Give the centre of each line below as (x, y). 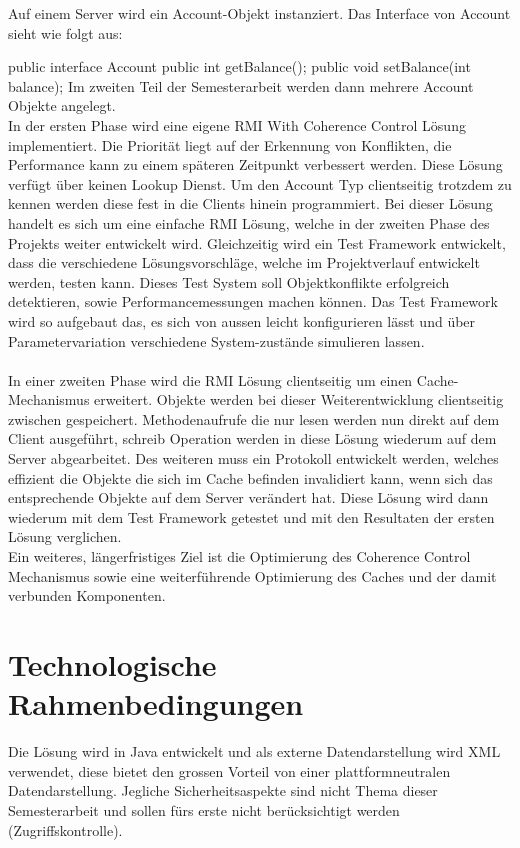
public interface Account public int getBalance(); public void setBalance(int (239, 66)
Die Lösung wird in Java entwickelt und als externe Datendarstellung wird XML (254, 751)
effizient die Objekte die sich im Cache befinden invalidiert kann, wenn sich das (250, 477)
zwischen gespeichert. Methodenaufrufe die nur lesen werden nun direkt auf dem (254, 418)
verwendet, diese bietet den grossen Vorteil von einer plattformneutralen (229, 770)
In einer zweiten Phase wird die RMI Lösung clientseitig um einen (210, 379)
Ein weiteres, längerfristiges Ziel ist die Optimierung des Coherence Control (239, 556)
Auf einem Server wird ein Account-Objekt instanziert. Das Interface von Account (259, 13)
